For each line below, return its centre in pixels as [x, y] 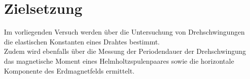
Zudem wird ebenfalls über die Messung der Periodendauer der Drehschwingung [125, 51]
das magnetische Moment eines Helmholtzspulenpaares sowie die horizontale [119, 60]
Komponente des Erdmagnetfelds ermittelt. [69, 70]
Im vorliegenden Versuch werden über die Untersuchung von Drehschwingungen [125, 32]
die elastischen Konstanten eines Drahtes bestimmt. [82, 41]
